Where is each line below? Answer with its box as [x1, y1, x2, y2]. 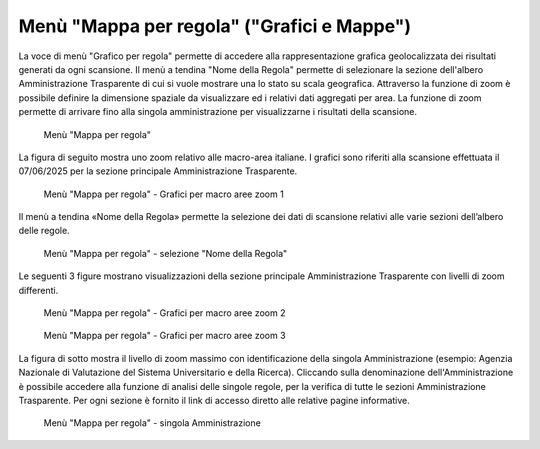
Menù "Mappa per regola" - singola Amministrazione [43, 417, 262, 429]
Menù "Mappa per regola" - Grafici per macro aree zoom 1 [43, 188, 284, 200]
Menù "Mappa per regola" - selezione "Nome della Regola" [43, 247, 288, 259]
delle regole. [18, 225, 70, 237]
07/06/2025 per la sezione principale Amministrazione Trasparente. [18, 165, 298, 177]
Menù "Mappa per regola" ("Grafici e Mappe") [18, 15, 412, 37]
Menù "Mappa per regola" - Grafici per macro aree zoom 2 [43, 307, 286, 319]
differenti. [18, 284, 59, 296]
